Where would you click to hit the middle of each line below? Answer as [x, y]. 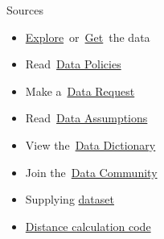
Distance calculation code [88, 226]
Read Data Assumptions [86, 118]
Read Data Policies [73, 64]
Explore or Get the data [88, 37]
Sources [25, 10]
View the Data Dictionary [90, 144]
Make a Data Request [80, 91]
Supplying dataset [70, 199]
